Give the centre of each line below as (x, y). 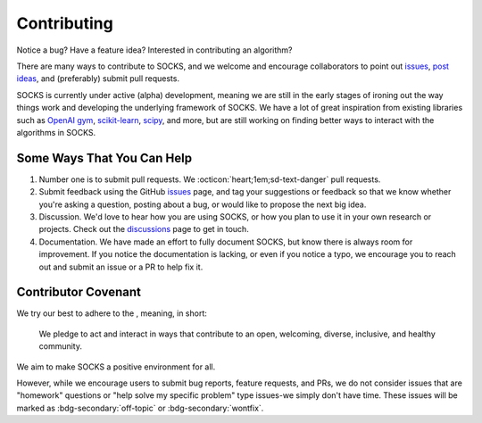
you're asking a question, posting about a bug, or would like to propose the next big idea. (203, 204)
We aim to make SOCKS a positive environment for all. (116, 367)
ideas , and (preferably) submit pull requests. (98, 79)
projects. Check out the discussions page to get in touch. (144, 229)
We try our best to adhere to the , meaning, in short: (112, 313)
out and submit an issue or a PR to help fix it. (121, 267)
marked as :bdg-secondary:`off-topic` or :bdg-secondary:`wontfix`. (140, 408)
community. (60, 346)
